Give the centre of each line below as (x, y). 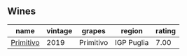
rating (166, 30)
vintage (60, 30)
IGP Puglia (132, 42)
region (132, 30)
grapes (94, 30)
